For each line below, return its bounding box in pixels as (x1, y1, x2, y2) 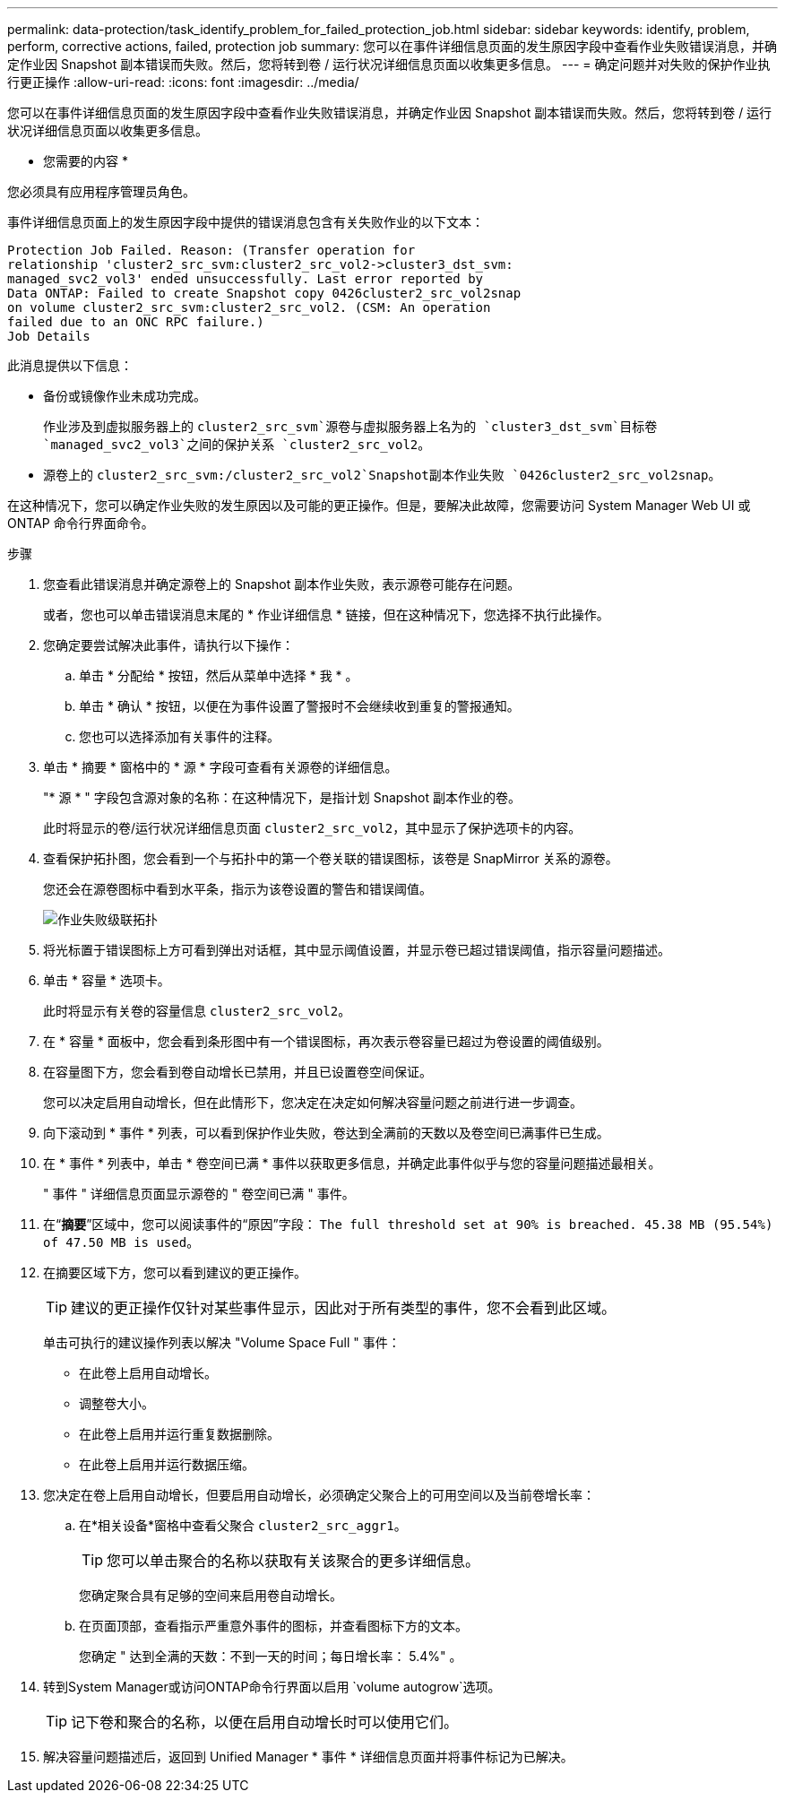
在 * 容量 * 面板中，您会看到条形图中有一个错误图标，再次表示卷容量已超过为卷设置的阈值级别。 (43, 1034, 609, 1049)
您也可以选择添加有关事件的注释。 (79, 729, 280, 744)
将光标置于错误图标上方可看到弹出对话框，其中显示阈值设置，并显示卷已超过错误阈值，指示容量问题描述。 (43, 942, 670, 957)
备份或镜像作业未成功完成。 (43, 388, 206, 403)
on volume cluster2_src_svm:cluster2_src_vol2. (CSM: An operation (7, 300, 491, 315)
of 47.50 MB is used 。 (43, 1234, 200, 1250)
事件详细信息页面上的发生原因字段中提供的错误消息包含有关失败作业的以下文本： (7, 214, 484, 229)
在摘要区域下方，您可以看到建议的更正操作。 (43, 1265, 306, 1280)
